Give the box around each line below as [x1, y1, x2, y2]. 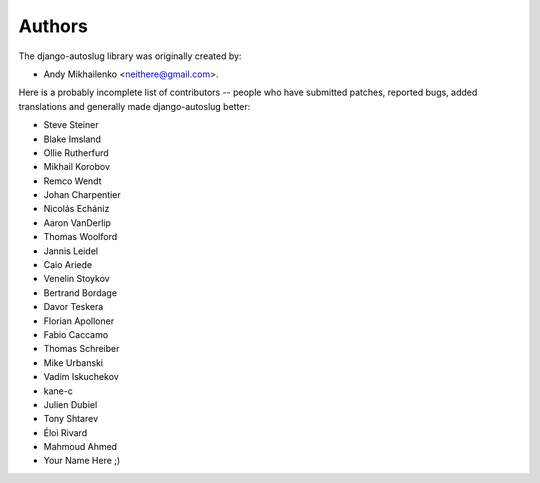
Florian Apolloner [43, 315, 115, 327]
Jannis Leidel [43, 245, 99, 257]
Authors [18, 15, 89, 37]
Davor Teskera [43, 301, 104, 313]
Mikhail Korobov [43, 161, 110, 173]
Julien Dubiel [43, 398, 98, 410]
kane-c [43, 385, 74, 397]
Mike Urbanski [43, 356, 104, 369]
